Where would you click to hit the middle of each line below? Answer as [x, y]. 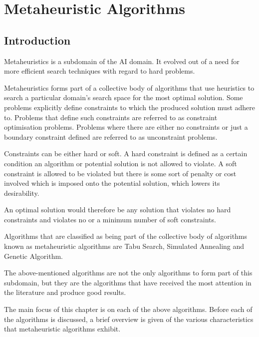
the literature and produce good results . [65, 292]
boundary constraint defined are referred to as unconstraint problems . [111, 136]
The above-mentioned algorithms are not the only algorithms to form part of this [128, 273]
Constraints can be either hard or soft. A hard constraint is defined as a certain [126, 153]
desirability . [22, 193]
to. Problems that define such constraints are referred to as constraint [111, 117]
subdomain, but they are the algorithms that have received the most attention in [128, 282]
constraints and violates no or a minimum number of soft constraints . [110, 219]
